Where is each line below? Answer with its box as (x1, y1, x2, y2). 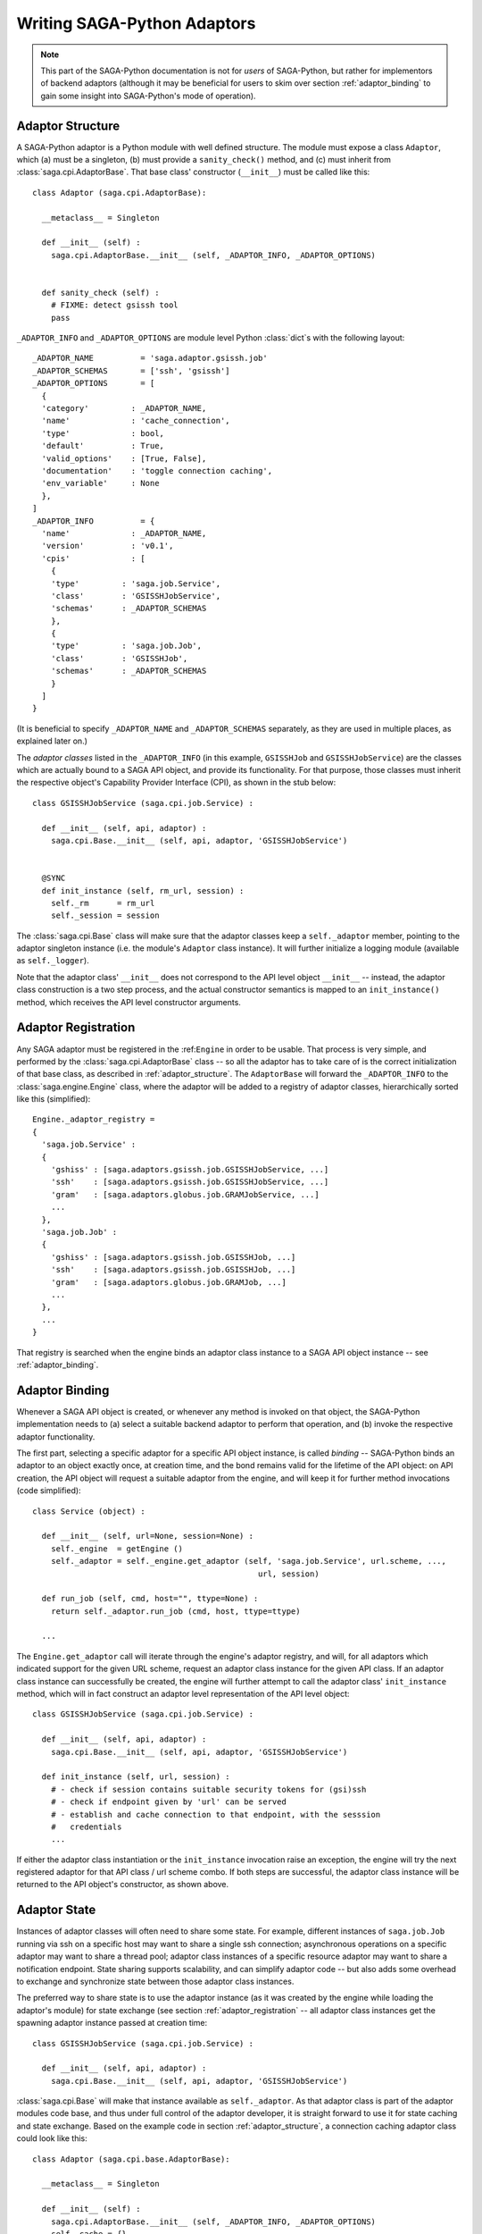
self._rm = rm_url (50, 898, 155, 908)
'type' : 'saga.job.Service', (50, 578, 221, 589)
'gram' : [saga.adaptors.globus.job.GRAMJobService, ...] (50, 1189, 320, 1199)
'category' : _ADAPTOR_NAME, (41, 403, 207, 414)
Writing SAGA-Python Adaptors (16, 13, 256, 33)
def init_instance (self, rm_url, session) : (41, 886, 245, 895)
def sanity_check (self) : (41, 287, 160, 298)
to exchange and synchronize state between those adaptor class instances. (16, 1976, 295, 1986)
